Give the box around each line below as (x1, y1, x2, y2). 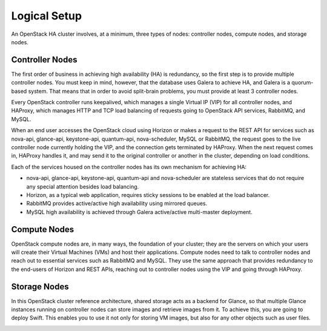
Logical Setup (11, 9, 82, 22)
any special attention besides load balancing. (26, 182, 139, 190)
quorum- (291, 79, 314, 86)
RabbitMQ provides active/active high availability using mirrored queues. (26, 200, 208, 207)
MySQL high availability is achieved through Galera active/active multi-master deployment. (26, 208, 253, 215)
